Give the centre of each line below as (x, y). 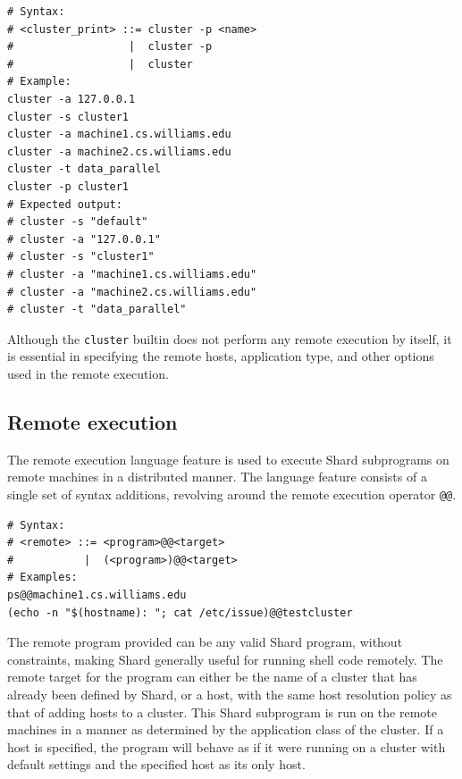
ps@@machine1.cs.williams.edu (97, 595)
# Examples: (42, 578)
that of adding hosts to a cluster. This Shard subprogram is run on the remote (222, 712)
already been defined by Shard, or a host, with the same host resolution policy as (230, 694)
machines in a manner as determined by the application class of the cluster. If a (226, 729)
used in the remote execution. (88, 373)
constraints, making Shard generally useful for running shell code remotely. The (225, 659)
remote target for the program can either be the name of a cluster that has (212, 677)
